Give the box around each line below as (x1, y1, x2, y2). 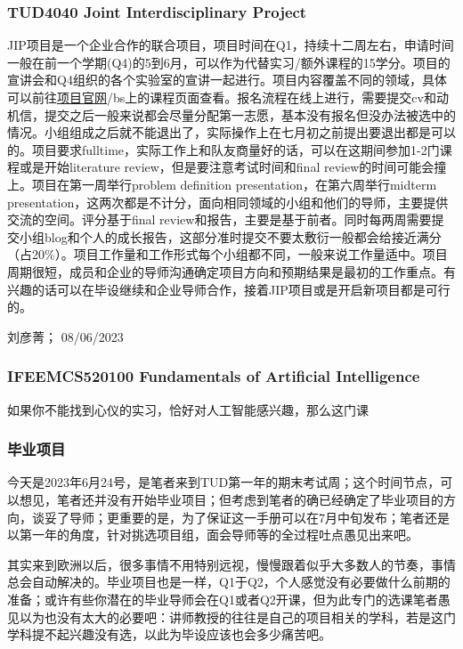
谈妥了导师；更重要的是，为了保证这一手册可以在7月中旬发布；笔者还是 (31, 507, 450, 526)
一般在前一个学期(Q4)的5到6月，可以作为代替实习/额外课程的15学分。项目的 (7, 53, 451, 71)
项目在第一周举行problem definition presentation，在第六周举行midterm (31, 174, 437, 193)
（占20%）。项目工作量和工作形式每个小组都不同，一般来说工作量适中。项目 (7, 245, 448, 264)
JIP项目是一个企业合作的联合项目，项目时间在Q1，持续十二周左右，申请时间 (7, 36, 454, 54)
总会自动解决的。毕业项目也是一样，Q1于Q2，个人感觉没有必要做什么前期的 (7, 572, 451, 591)
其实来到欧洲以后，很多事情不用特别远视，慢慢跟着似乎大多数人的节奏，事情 (7, 555, 456, 573)
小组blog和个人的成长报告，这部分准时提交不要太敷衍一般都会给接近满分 (19, 227, 442, 246)
